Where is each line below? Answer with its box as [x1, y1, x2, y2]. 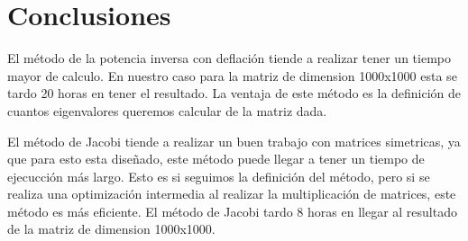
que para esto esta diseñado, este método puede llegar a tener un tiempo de [7, 149, 425, 168]
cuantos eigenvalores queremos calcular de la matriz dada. [7, 101, 327, 120]
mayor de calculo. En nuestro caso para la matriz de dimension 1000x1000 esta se [7, 66, 457, 85]
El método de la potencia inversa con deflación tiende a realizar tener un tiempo [7, 49, 451, 67]
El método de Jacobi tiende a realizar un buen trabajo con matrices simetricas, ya [7, 131, 461, 150]
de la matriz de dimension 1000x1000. [7, 219, 216, 238]
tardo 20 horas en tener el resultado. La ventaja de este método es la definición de [7, 84, 462, 103]
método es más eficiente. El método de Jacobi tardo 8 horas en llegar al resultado [7, 201, 457, 220]
